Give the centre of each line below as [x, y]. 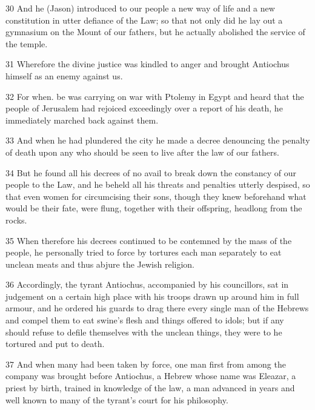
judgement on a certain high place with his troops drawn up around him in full [152, 296]
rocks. [16, 220]
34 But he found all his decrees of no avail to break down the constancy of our [151, 172]
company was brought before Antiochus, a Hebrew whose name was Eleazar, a [151, 376]
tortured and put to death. [55, 344]
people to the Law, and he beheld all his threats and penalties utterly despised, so [158, 184]
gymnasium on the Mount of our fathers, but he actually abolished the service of [155, 32]
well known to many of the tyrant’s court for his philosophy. [117, 399]
